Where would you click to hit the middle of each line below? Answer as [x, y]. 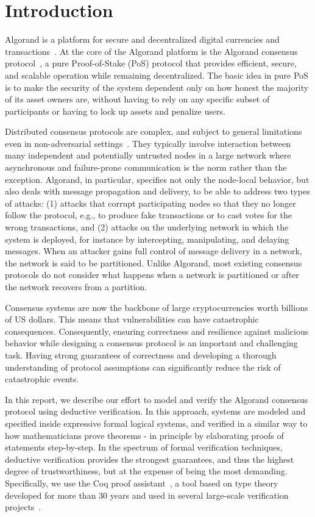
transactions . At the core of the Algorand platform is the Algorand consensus [151, 51]
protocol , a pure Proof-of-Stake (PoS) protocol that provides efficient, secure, [151, 63]
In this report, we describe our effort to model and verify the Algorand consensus [157, 399]
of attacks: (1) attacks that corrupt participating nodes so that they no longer [150, 203]
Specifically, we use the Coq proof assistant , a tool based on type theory [142, 483]
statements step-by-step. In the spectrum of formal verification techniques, [144, 447]
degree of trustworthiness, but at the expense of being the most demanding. [146, 471]
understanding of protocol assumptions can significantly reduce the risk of [143, 367]
